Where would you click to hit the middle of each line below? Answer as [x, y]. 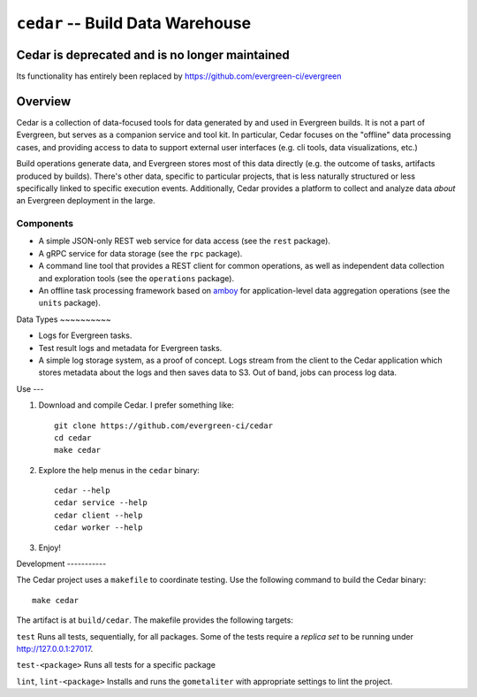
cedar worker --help [98, 528]
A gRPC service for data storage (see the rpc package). [140, 253]
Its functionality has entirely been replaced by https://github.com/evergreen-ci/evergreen [179, 76]
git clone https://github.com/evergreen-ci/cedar [164, 425]
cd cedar [73, 437]
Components [45, 224]
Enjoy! [50, 548]
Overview [44, 101]
